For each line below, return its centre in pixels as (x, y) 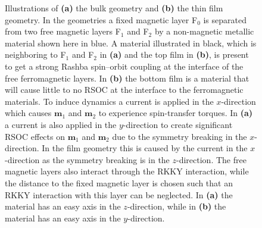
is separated (225, 19)
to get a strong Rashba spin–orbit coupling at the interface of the (124, 66)
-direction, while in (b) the (177, 206)
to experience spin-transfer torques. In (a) (176, 113)
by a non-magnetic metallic (204, 31)
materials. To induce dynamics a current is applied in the (109, 101)
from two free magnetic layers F (63, 31)
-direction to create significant (178, 124)
